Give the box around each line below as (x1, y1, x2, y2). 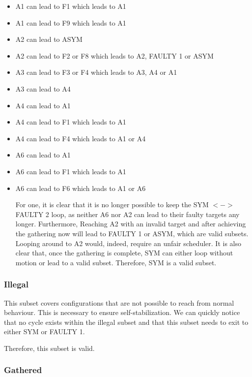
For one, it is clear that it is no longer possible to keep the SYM (15, 199, 209, 210)
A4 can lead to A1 (15, 100, 71, 110)
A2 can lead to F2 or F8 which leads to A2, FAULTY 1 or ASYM (15, 50, 214, 61)
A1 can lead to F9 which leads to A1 (15, 17, 126, 28)
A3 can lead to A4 (15, 83, 71, 94)
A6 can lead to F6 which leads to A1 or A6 (15, 183, 146, 193)
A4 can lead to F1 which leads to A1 (15, 117, 126, 127)
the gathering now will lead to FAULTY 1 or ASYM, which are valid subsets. (15, 228, 249, 238)
